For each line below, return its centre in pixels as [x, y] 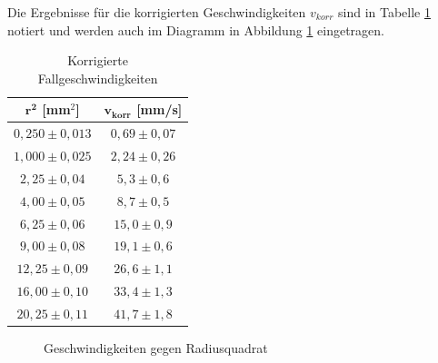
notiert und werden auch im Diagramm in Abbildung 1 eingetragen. [196, 29]
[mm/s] [159, 109]
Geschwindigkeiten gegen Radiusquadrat [156, 348]
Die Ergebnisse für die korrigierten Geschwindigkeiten [157, 12]
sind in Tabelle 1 [384, 12]
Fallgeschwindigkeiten [98, 78]
